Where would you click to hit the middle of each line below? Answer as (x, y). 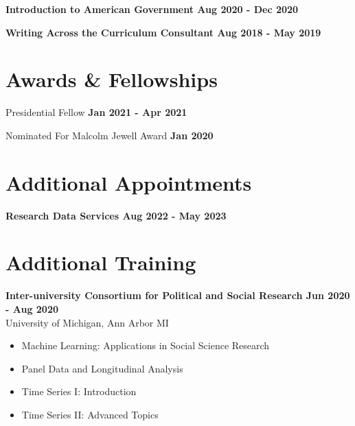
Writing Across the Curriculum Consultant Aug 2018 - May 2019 (163, 32)
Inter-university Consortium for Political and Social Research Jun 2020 (178, 295)
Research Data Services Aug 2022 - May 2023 (116, 215)
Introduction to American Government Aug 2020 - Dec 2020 (152, 9)
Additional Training (101, 262)
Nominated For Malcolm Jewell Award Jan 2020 (110, 135)
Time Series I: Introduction (79, 391)
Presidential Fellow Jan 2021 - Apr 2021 (96, 112)
